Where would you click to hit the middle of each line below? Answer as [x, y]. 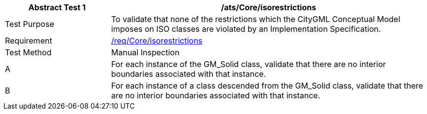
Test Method [28, 52]
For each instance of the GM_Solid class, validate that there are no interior [249, 64]
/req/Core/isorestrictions [157, 41]
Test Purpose [30, 24]
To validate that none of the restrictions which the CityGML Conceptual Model [256, 19]
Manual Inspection [145, 52]
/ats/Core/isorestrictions [269, 7]
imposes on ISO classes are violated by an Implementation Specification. [246, 29]
